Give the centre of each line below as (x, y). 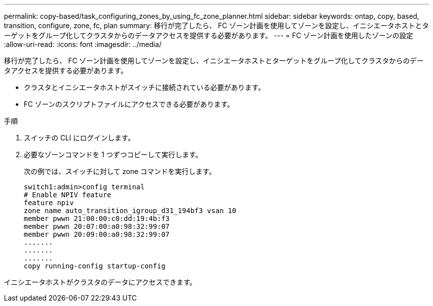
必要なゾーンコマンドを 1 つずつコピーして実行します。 (113, 154)
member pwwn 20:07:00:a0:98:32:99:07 (97, 226)
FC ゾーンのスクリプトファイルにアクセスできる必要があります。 (129, 104)
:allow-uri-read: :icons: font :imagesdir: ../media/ (83, 44)
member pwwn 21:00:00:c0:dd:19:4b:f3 (97, 219)
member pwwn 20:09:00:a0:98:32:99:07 (97, 234)
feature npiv (49, 203)
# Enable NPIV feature (68, 195)
